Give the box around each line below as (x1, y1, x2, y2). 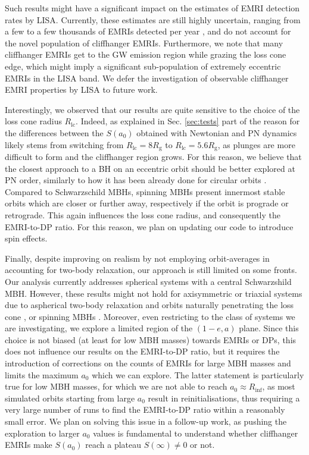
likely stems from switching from (5, 138, 124, 150)
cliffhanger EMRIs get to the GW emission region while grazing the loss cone (5, 48, 286, 61)
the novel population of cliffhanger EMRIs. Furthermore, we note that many (5, 36, 283, 49)
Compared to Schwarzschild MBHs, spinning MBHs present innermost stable (5, 185, 285, 197)
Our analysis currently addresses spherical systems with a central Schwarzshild (5, 275, 292, 287)
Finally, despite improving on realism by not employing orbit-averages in (5, 252, 270, 264)
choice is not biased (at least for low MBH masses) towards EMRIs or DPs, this (5, 333, 296, 346)
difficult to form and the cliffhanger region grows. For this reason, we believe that (5, 150, 302, 162)
